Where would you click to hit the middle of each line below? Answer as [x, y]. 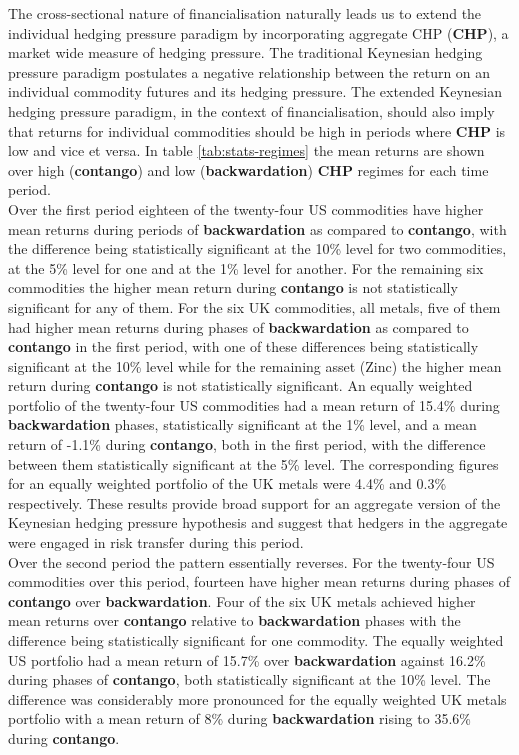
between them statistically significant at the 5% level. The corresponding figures [253, 463]
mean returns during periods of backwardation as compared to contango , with [257, 228]
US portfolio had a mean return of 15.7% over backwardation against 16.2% [247, 659]
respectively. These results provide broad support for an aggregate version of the [254, 502]
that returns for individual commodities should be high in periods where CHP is [257, 130]
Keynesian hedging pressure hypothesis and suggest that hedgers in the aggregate [258, 522]
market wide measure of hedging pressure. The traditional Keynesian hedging [245, 52]
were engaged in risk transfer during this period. [156, 542]
